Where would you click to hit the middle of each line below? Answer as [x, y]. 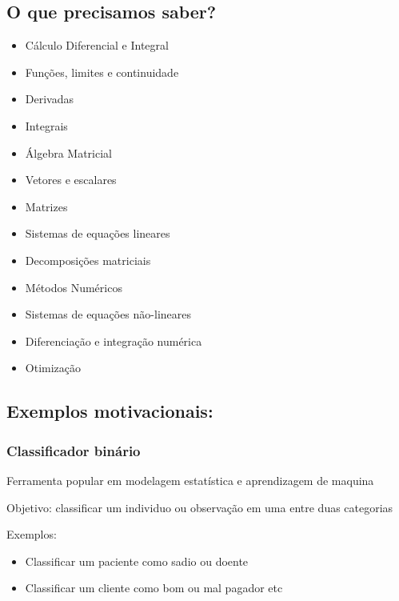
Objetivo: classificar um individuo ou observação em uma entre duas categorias [200, 507]
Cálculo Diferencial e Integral [97, 45]
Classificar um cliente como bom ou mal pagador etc [154, 588]
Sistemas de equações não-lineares [108, 314]
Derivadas [49, 99]
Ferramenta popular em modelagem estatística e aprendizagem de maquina [190, 480]
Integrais [46, 125]
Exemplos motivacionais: [110, 411]
